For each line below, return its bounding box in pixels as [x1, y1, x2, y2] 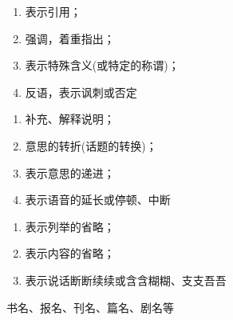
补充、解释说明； [25, 110, 115, 127]
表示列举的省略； [25, 218, 115, 234]
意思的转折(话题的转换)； [25, 137, 157, 154]
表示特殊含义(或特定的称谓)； [25, 57, 180, 74]
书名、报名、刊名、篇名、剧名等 [6, 298, 174, 315]
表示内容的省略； [25, 245, 115, 262]
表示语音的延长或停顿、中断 [25, 191, 171, 208]
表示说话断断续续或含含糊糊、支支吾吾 [25, 271, 227, 288]
